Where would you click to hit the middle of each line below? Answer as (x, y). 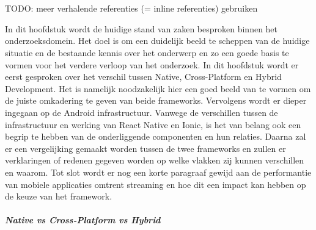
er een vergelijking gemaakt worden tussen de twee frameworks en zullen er (145, 148)
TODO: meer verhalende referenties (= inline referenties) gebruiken (131, 8)
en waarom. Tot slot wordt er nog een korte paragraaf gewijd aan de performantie (158, 172)
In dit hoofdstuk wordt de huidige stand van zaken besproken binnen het (141, 28)
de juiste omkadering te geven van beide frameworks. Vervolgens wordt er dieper (156, 100)
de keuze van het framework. (59, 196)
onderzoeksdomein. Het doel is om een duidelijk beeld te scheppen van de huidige (157, 41)
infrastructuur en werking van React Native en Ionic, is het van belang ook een (153, 124)
